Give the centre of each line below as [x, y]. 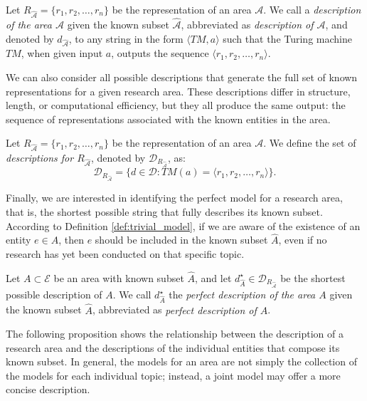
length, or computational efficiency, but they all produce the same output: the [176, 105]
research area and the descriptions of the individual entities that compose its [173, 347]
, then [71, 240]
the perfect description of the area [242, 294]
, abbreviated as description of [247, 24]
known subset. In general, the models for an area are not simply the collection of [181, 361]
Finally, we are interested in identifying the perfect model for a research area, [174, 198]
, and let [213, 277]
